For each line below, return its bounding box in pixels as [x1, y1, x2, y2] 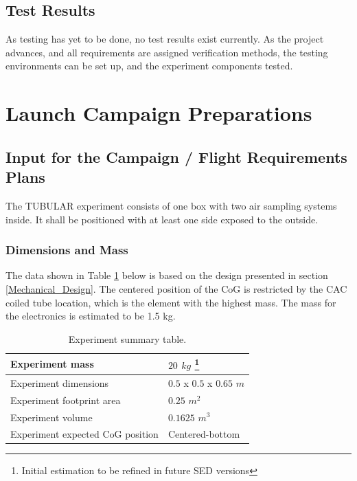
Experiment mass [10, 357, 94, 371]
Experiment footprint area [10, 392, 121, 407]
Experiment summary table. [68, 331, 187, 346]
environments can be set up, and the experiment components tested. [5, 58, 293, 73]
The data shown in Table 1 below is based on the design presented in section [5, 268, 328, 282]
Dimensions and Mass [5, 241, 128, 258]
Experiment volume [10, 410, 93, 424]
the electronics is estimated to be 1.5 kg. [5, 309, 176, 323]
